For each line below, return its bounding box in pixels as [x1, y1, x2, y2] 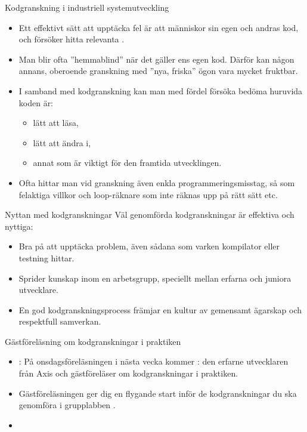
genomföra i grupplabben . [18, 399, 116, 411]
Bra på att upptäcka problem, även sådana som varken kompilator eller [18, 240, 280, 252]
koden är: [18, 96, 54, 109]
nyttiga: [5, 220, 33, 232]
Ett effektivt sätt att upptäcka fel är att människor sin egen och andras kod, [18, 21, 299, 33]
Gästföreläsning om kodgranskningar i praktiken [5, 335, 181, 347]
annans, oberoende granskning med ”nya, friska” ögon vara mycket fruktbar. [18, 64, 298, 77]
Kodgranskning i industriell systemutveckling [5, 1, 169, 13]
